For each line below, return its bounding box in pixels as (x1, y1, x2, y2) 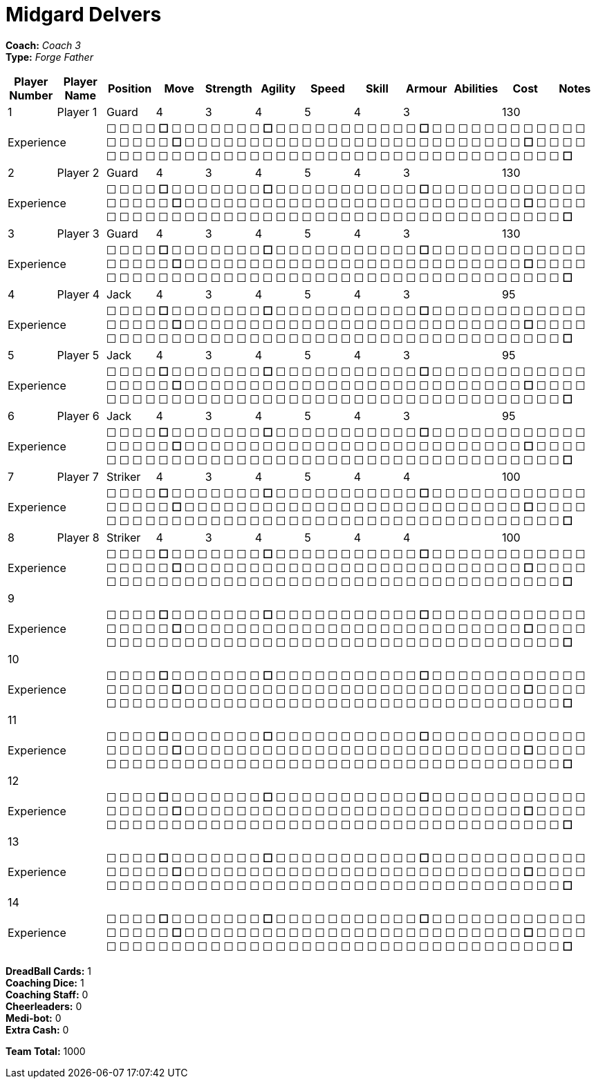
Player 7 (57, 469, 99, 484)
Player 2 (57, 165, 100, 180)
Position (108, 81, 152, 95)
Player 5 (57, 348, 100, 362)
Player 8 (57, 530, 100, 544)
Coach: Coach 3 (6, 39, 81, 51)
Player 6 (57, 408, 100, 423)
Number (9, 88, 53, 102)
